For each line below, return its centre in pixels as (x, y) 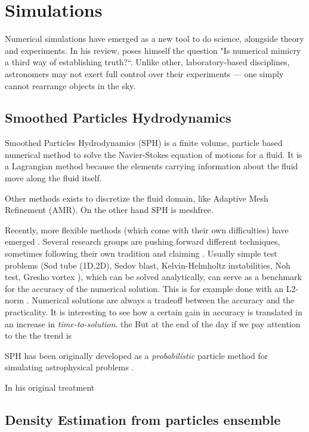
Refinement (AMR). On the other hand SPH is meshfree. (109, 210)
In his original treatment (50, 387)
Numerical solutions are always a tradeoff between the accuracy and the (163, 300)
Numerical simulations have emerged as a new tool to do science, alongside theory (154, 39)
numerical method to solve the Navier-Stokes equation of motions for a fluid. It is (154, 154)
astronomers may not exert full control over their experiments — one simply (144, 73)
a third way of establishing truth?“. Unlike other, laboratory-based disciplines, (147, 62)
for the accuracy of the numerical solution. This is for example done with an (144, 288)
